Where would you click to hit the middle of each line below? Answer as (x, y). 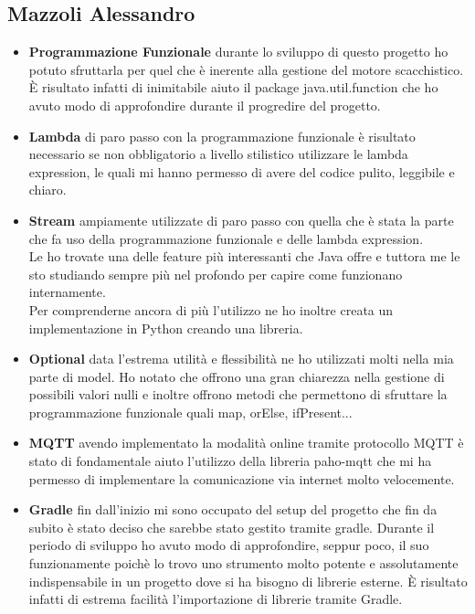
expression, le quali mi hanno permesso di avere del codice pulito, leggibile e (242, 171)
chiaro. (47, 190)
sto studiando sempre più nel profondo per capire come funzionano (216, 274)
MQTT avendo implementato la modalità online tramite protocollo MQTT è (246, 443)
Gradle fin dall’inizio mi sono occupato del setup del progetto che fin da (233, 509)
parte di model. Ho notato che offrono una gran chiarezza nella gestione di (237, 376)
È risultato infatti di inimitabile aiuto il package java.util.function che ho (233, 87)
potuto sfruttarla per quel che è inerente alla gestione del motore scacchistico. (246, 69)
